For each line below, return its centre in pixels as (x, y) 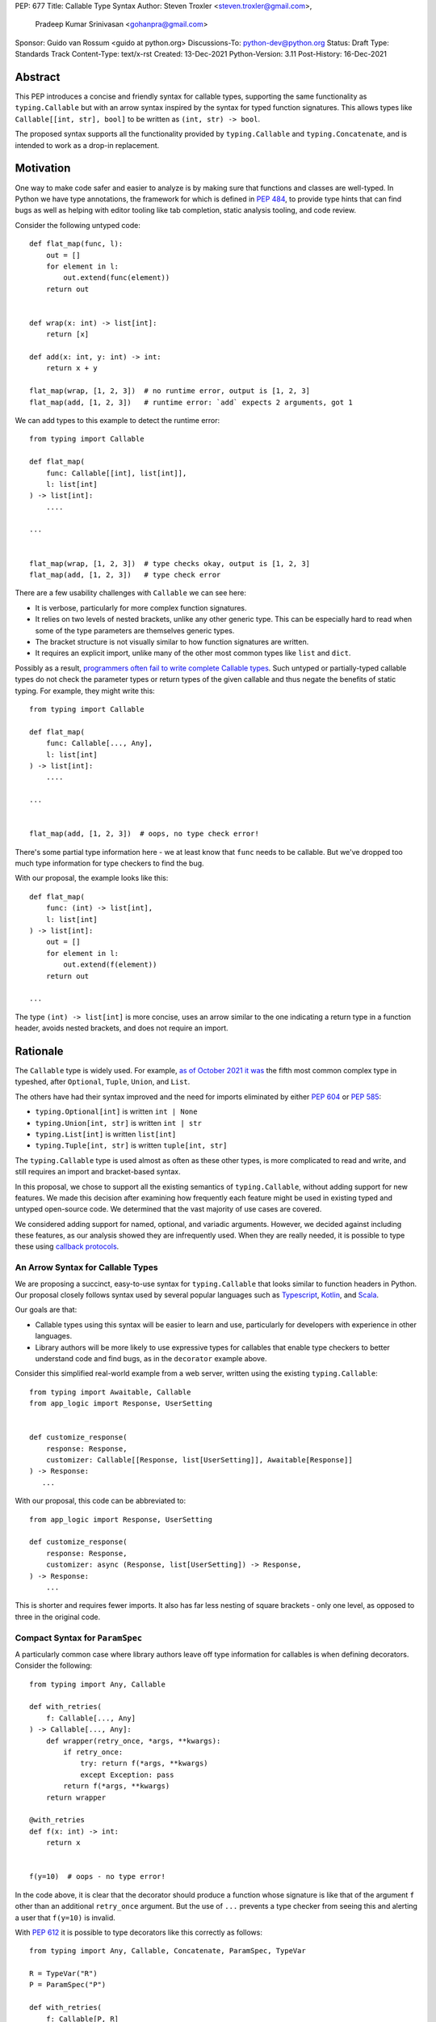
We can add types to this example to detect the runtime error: (117, 420)
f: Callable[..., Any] (91, 1718)
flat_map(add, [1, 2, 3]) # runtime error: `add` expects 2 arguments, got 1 (191, 402)
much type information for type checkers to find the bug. (110, 863)
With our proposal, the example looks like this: (92, 878)
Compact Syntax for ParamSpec (79, 1638)
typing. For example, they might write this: (85, 691)
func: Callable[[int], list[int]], (116, 473)
